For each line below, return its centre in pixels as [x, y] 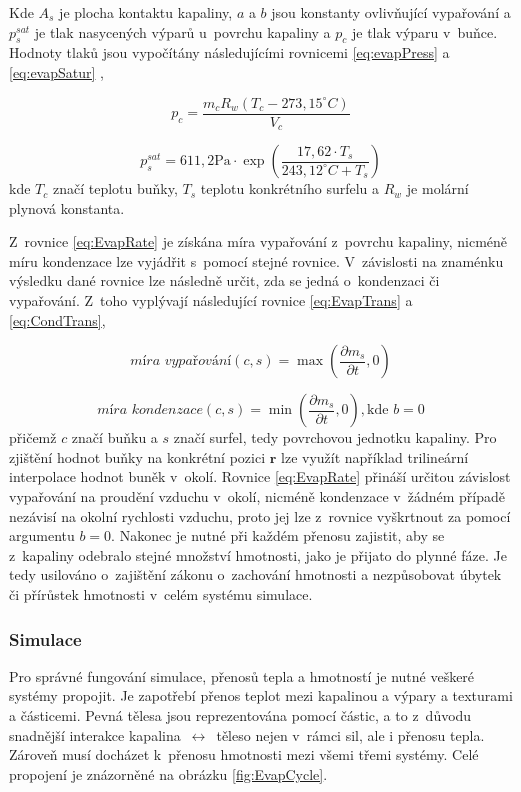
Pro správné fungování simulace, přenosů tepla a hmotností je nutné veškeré [242, 675]
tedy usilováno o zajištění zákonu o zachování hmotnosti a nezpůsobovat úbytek [255, 574]
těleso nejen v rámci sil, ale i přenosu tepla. [350, 734]
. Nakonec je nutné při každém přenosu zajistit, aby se [278, 535]
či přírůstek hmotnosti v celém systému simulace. [161, 594]
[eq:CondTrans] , [57, 319]
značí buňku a [114, 437]
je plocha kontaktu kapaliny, [146, 12]
